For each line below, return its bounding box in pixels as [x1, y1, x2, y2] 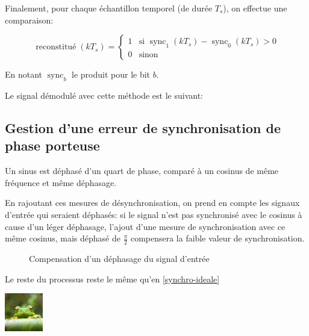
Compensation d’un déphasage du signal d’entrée [29, 252, 210, 264]
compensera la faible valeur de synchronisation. [130, 232, 305, 244]
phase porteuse [5, 136, 100, 155]
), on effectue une [223, 2, 287, 14]
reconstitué [36, 43, 76, 52]
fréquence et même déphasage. [5, 176, 117, 188]
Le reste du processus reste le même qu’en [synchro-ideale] [5, 272, 220, 285]
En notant [5, 68, 43, 81]
